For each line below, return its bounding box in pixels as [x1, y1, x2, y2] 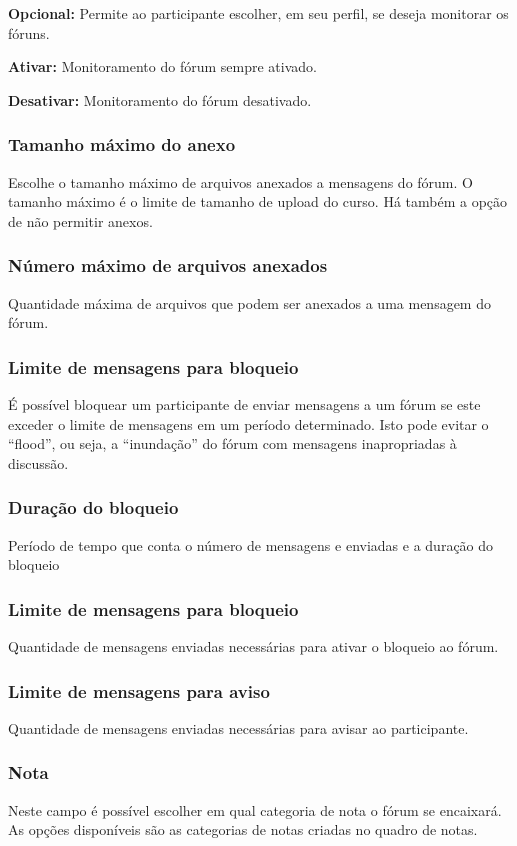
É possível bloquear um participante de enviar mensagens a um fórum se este [8, 394, 481, 414]
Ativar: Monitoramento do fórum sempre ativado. [8, 56, 317, 77]
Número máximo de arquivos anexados [8, 253, 328, 278]
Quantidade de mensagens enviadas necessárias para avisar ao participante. [8, 717, 469, 738]
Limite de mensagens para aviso [8, 678, 270, 703]
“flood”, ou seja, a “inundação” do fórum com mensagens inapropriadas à [8, 433, 457, 454]
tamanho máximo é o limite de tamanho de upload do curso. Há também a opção [8, 191, 508, 212]
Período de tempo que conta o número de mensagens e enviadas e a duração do [8, 534, 494, 555]
